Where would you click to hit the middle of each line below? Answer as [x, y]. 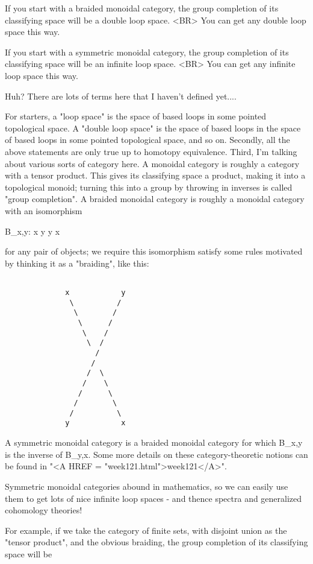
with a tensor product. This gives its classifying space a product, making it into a [155, 175]
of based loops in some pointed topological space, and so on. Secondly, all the [147, 140]
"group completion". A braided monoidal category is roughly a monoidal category [155, 199]
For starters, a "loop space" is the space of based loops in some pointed [136, 116]
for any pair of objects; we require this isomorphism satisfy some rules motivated [154, 251]
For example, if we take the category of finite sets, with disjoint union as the [146, 530]
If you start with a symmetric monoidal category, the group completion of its [147, 52]
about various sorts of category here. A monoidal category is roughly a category [152, 163]
